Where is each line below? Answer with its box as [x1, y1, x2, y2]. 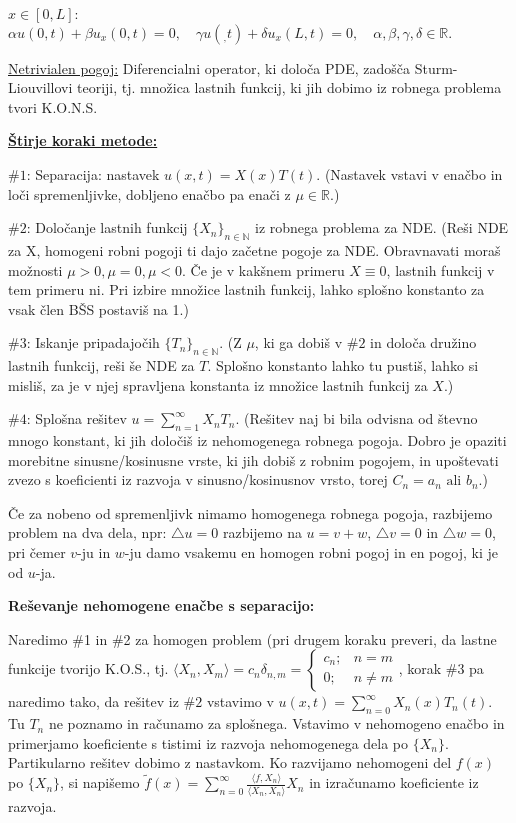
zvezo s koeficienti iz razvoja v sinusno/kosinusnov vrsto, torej [8, 469, 388, 490]
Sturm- [414, 57, 458, 78]
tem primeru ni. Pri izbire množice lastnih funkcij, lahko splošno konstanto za [8, 279, 485, 300]
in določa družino [370, 332, 477, 353]
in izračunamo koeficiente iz [309, 772, 479, 793]
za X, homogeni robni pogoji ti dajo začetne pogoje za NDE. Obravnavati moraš [8, 239, 501, 260]
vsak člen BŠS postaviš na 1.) [8, 298, 189, 319]
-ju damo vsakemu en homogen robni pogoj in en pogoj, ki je [124, 542, 498, 563]
